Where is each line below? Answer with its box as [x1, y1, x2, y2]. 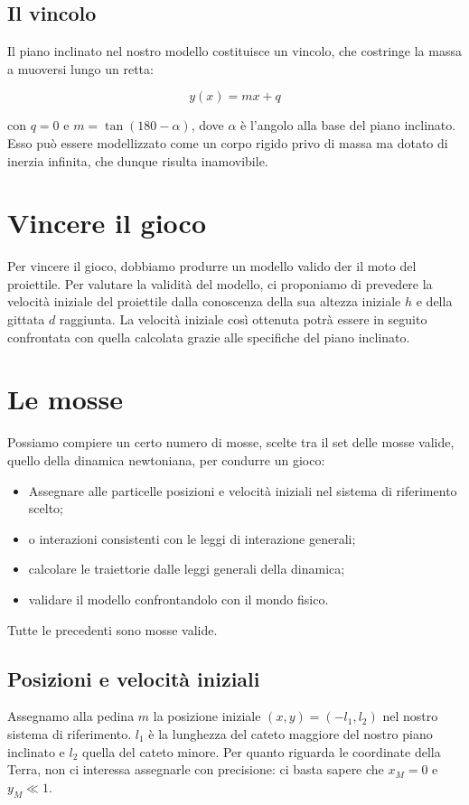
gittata [7, 310, 45, 329]
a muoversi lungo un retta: [7, 59, 154, 78]
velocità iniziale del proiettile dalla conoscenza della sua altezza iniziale [7, 292, 401, 311]
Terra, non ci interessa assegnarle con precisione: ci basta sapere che [7, 760, 384, 779]
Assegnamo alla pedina [7, 707, 135, 725]
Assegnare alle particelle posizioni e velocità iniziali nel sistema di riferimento [28, 481, 457, 500]
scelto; [28, 499, 63, 518]
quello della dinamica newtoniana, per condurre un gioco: [7, 450, 325, 469]
